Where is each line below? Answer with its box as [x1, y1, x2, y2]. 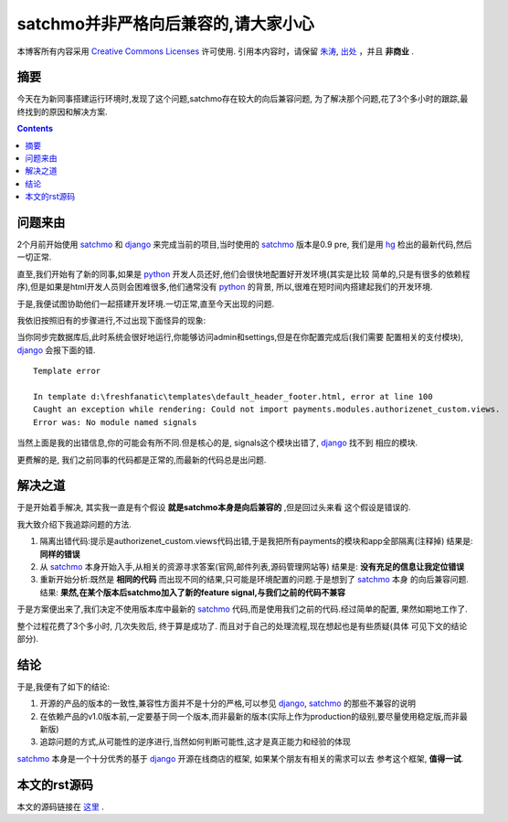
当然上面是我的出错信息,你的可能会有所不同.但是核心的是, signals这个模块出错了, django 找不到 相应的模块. [16, 437, 418, 448]
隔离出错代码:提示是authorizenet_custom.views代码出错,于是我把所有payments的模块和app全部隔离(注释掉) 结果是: [39, 536, 474, 547]
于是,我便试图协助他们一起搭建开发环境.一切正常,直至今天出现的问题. [16, 298, 275, 309]
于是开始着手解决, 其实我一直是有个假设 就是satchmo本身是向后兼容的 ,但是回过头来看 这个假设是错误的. [16, 502, 411, 513]
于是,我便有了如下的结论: [16, 681, 111, 692]
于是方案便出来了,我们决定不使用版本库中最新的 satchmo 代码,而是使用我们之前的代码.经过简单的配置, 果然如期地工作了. [16, 603, 468, 614]
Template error [33, 366, 101, 377]
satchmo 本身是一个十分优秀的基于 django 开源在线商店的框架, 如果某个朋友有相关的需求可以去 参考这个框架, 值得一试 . [16, 753, 464, 763]
